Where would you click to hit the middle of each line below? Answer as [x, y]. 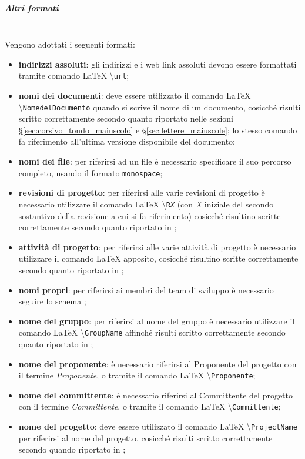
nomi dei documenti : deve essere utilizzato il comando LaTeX [135, 95]
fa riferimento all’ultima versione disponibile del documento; [127, 141]
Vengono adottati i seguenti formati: [70, 44]
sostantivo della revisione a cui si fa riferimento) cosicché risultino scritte [150, 215]
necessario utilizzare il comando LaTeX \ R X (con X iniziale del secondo [146, 204]
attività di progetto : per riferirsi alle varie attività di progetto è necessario [157, 247]
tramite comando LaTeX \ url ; [74, 76]
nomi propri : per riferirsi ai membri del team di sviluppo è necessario [146, 289]
